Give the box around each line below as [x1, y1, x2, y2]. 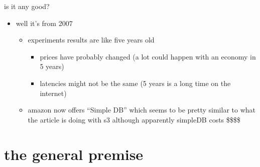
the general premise [4, 143, 144, 164]
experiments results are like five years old [28, 34, 155, 45]
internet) [40, 87, 67, 98]
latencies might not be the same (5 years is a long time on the [40, 77, 231, 88]
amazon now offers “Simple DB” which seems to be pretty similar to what [28, 104, 255, 115]
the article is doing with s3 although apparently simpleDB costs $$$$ [28, 114, 240, 124]
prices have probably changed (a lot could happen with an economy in [40, 51, 256, 61]
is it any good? [4, 1, 50, 11]
